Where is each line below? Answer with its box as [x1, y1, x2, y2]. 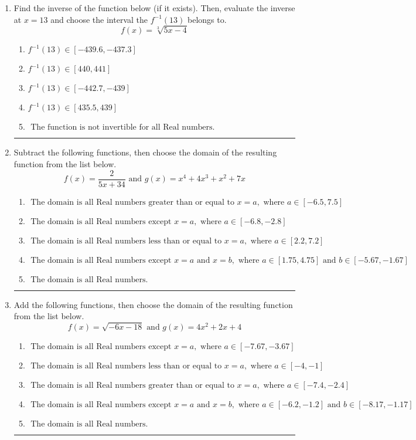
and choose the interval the [50, 13, 148, 25]
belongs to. [187, 13, 227, 25]
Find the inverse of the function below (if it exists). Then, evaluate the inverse [13, 2, 295, 13]
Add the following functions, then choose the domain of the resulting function [13, 298, 293, 310]
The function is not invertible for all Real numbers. [30, 123, 215, 132]
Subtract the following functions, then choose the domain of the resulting [13, 146, 277, 158]
